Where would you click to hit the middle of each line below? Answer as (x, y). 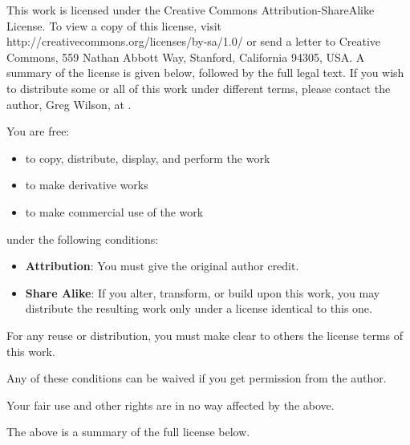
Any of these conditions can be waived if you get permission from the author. (197, 378)
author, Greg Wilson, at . (69, 104)
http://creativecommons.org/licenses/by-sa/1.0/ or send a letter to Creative (194, 41)
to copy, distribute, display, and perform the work (148, 158)
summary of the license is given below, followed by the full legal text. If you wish (205, 73)
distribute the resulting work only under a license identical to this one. (199, 308)
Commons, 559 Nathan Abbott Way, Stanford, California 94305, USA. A (186, 57)
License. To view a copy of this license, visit (114, 25)
